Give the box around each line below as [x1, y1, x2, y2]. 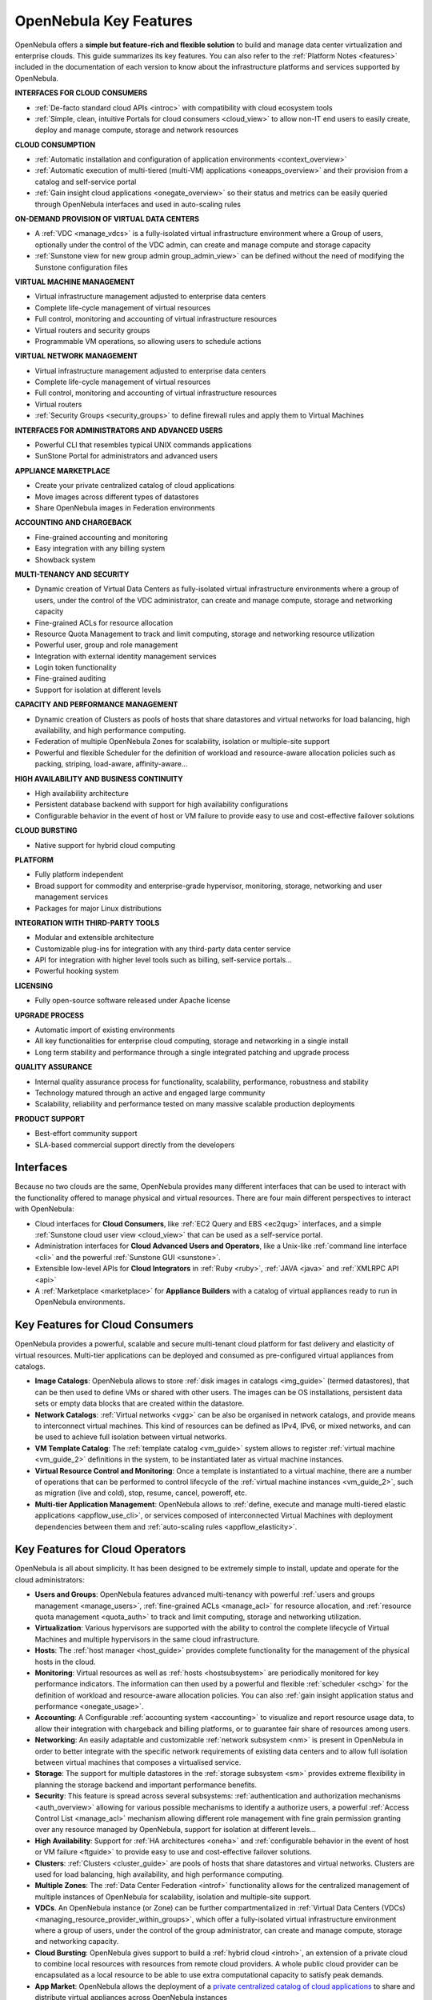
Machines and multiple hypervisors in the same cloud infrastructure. [34, 1634, 260, 1644]
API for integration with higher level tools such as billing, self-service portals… [34, 955, 292, 965]
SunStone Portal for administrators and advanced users [34, 451, 218, 461]
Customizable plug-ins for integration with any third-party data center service [34, 944, 291, 954]
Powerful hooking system [34, 966, 119, 976]
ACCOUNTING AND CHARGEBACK [14, 518, 132, 527]
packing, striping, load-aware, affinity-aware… [34, 759, 188, 769]
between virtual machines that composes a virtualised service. [34, 1758, 242, 1767]
